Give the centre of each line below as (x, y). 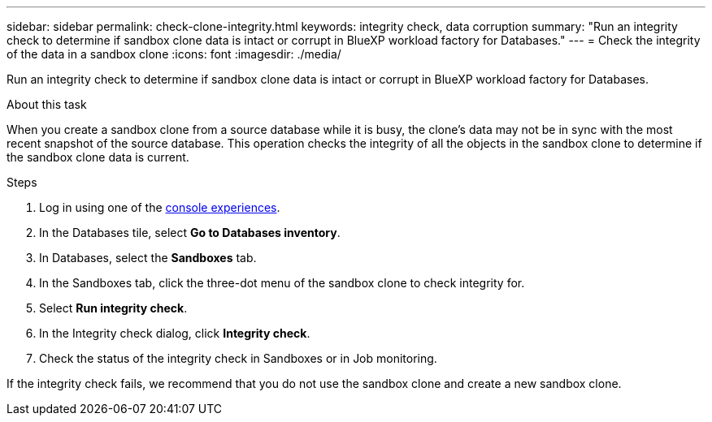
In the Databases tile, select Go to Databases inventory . (190, 233)
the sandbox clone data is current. (98, 157)
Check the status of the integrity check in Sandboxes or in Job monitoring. (238, 358)
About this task (47, 104)
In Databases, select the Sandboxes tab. (148, 258)
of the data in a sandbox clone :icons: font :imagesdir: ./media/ (174, 54)
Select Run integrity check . (113, 308)
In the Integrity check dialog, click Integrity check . (175, 333)
